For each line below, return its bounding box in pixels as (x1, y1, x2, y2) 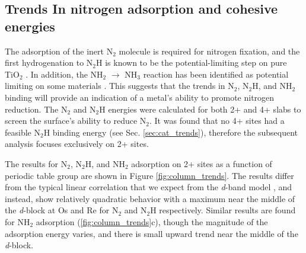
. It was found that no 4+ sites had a (149, 114, 285, 127)
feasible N (5, 126, 40, 138)
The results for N (5, 157, 68, 169)
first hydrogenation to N (5, 56, 93, 69)
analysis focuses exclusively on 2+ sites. (5, 137, 149, 150)
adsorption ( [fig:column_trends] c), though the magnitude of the (36, 215, 268, 228)
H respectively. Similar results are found (150, 204, 296, 216)
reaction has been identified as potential (143, 68, 289, 80)
